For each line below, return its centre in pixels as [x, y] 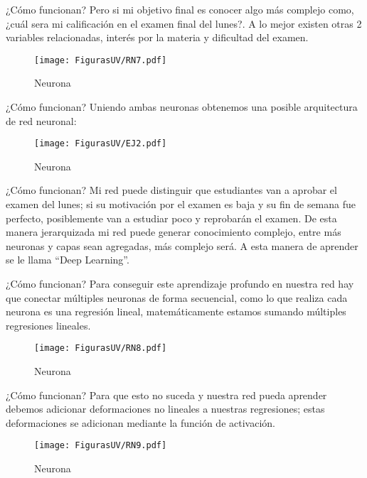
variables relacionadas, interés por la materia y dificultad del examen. [157, 37]
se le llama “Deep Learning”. [68, 260]
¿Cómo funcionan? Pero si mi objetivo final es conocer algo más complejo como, [180, 9]
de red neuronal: [41, 120]
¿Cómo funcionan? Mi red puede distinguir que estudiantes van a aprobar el [171, 190]
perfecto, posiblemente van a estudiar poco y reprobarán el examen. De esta [171, 218]
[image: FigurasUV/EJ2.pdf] [101, 144]
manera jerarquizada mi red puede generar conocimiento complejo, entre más [174, 232]
